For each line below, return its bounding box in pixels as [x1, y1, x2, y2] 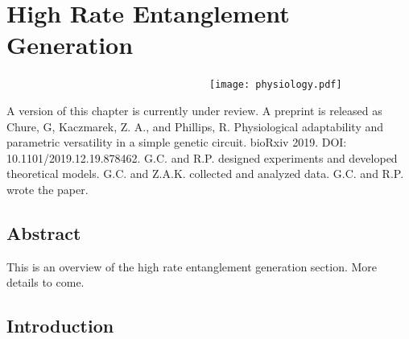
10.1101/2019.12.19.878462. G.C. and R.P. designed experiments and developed [6, 149, 398, 166]
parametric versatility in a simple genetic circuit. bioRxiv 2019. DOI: [6, 134, 347, 151]
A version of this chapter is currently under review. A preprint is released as [6, 101, 382, 118]
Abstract [6, 220, 81, 245]
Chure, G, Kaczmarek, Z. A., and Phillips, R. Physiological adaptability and [6, 118, 384, 134]
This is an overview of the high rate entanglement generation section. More [6, 258, 378, 275]
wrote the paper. [6, 180, 89, 197]
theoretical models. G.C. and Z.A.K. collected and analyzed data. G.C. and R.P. [6, 165, 404, 182]
